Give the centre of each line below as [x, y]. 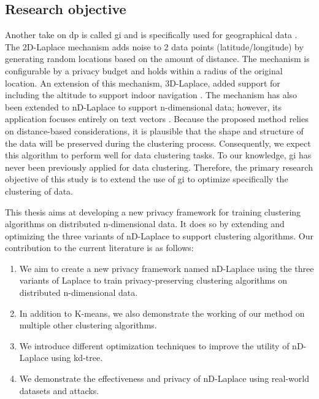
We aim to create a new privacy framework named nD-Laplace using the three [167, 268]
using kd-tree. [77, 358]
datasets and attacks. [59, 390]
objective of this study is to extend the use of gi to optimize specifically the [147, 179]
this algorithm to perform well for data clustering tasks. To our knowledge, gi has [158, 155]
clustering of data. [39, 191]
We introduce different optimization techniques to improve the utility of [154, 345]
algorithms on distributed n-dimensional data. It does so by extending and [145, 224]
